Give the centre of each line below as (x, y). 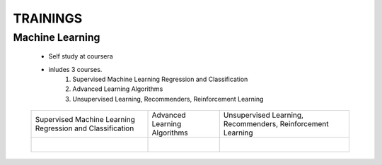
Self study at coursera (81, 56)
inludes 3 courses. (75, 69)
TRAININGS (48, 18)
